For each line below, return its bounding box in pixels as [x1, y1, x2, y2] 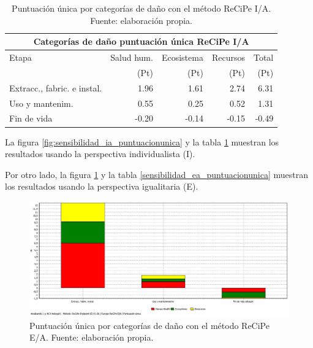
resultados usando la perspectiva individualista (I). [5, 147, 195, 160]
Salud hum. [110, 51, 153, 64]
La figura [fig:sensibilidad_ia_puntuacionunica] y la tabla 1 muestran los [5, 135, 279, 148]
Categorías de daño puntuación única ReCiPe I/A [33, 35, 249, 48]
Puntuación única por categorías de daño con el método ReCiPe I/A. [12, 2, 271, 14]
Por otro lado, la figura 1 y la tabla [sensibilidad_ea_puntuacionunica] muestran [5, 168, 308, 180]
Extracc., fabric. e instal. [9, 81, 102, 94]
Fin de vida [9, 112, 53, 125]
